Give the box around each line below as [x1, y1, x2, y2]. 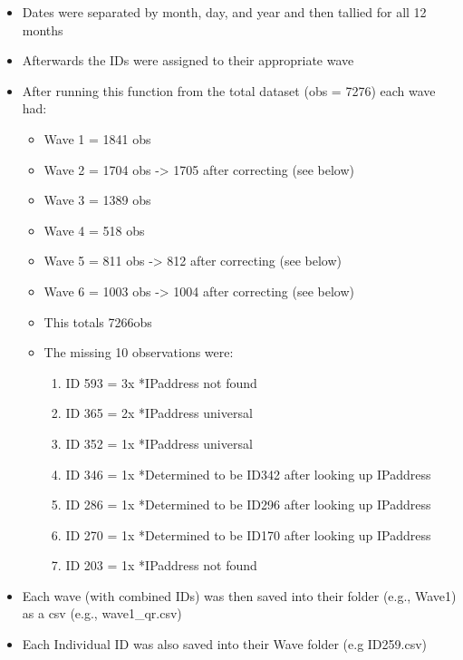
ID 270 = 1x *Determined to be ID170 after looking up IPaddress [65, 525, 431, 544]
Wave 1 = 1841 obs [43, 129, 151, 148]
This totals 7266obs [43, 312, 152, 331]
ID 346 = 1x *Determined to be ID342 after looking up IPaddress [65, 464, 431, 483]
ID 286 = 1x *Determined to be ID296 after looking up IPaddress [65, 495, 431, 514]
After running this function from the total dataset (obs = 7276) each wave [22, 81, 436, 100]
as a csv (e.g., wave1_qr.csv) [22, 604, 182, 623]
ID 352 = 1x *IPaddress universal [65, 433, 253, 452]
